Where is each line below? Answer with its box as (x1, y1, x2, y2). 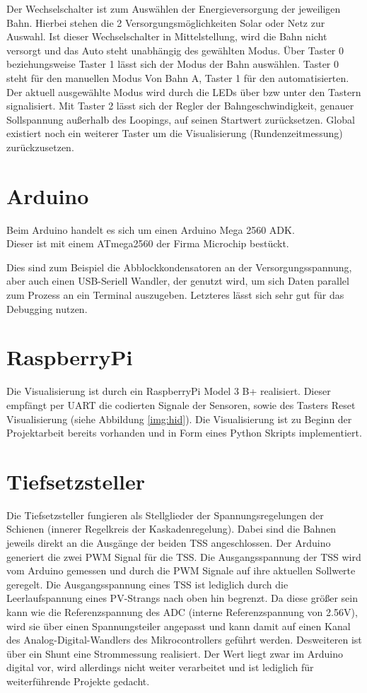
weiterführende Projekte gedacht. (6, 673, 150, 688)
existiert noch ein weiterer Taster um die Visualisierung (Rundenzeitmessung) (6, 126, 343, 141)
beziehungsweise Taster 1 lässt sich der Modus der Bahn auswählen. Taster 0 (6, 57, 339, 71)
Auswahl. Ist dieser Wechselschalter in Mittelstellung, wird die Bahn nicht (6, 29, 327, 44)
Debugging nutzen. (6, 301, 88, 316)
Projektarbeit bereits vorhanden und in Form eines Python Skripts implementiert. (6, 425, 362, 440)
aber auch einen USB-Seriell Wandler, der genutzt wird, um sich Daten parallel (6, 273, 349, 288)
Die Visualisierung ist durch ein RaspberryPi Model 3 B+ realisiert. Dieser (6, 384, 331, 398)
